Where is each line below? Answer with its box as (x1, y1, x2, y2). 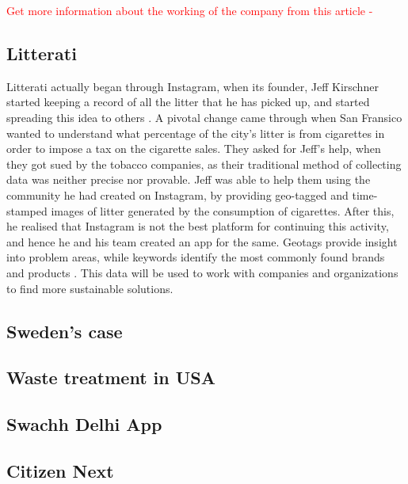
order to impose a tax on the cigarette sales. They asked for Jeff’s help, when (6, 140, 381, 157)
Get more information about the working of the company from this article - (6, 2, 373, 18)
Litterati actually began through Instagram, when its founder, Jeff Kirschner (6, 78, 379, 94)
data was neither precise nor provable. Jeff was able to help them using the (6, 171, 371, 188)
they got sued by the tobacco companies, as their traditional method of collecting (6, 155, 402, 172)
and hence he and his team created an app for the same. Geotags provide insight (6, 233, 398, 250)
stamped (6, 202, 48, 219)
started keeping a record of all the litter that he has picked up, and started (6, 93, 370, 110)
